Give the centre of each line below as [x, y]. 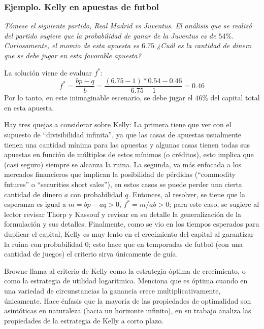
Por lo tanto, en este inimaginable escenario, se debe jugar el [98, 98]
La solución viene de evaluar [48, 72]
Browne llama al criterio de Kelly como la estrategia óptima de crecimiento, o [125, 270]
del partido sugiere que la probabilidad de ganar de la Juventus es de [110, 35]
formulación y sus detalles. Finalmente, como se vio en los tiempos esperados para [132, 224]
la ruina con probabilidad [43, 244]
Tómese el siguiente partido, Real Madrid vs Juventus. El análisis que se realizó [128, 26]
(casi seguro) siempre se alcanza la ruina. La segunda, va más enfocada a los [123, 164]
